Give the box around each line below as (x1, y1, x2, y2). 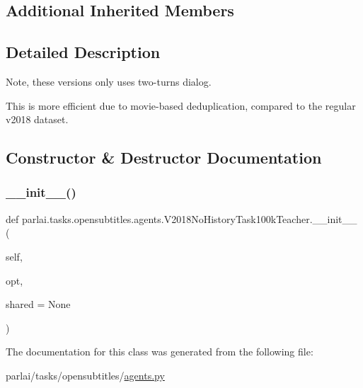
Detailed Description (6, 41, 161, 63)
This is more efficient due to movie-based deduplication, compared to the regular (6, 98, 356, 113)
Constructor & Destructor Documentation (6, 147, 322, 169)
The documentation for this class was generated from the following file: (6, 344, 313, 359)
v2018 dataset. (6, 112, 69, 127)
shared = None (6, 297, 71, 312)
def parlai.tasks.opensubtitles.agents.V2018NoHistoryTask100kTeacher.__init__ (6, 211, 357, 226)
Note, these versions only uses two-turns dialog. (6, 74, 212, 89)
